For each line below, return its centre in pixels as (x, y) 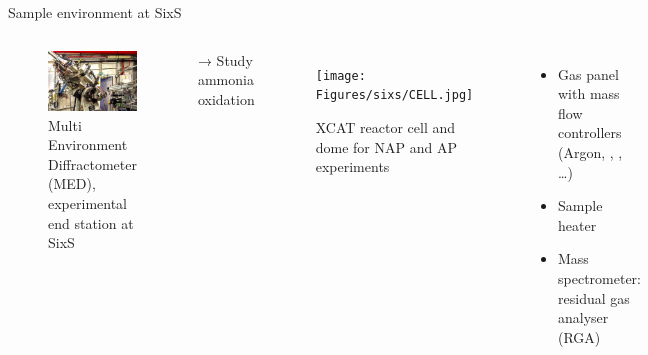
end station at (91, 222)
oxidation (226, 98)
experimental (87, 203)
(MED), (72, 183)
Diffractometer (92, 163)
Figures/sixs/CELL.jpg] (394, 95)
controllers (590, 132)
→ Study (225, 59)
